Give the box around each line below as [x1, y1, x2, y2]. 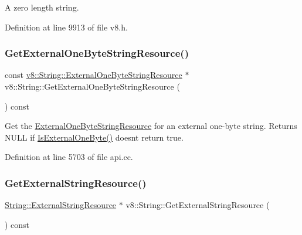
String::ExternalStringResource [5, 199, 117, 211]
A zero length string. [5, 1, 79, 13]
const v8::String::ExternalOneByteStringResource [5, 69, 182, 81]
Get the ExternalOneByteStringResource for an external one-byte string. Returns [5, 120, 297, 132]
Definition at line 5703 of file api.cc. [5, 151, 133, 163]
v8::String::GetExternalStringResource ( [125, 199, 270, 211]
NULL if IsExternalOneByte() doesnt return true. [5, 131, 184, 143]
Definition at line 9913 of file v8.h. [5, 21, 128, 33]
